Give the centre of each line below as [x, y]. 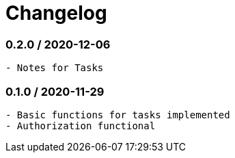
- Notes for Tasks [55, 68]
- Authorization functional [81, 126]
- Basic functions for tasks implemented [118, 115]
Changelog [56, 13]
